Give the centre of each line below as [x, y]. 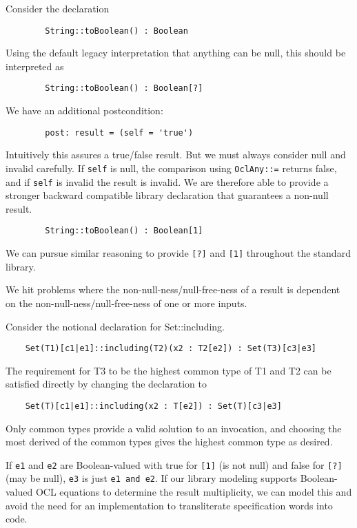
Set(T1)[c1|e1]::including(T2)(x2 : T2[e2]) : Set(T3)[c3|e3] [171, 349]
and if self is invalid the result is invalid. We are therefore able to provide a [167, 181]
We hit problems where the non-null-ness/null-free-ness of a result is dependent [173, 289]
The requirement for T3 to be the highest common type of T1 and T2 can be [169, 370]
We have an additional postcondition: [84, 110]
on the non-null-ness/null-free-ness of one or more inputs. [126, 303]
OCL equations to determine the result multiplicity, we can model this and [194, 492]
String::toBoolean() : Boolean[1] [124, 231]
